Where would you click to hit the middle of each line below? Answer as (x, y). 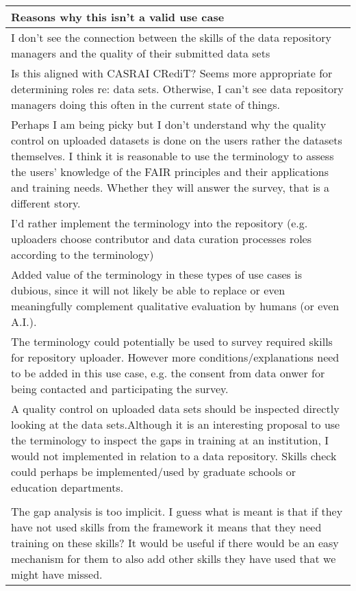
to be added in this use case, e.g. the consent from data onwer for (168, 373)
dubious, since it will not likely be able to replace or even (148, 290)
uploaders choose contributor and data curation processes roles (162, 239)
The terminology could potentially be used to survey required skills (172, 341)
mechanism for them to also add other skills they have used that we (174, 558)
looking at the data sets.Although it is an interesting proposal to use (176, 424)
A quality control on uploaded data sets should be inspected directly (175, 408)
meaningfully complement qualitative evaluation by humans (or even (175, 306)
